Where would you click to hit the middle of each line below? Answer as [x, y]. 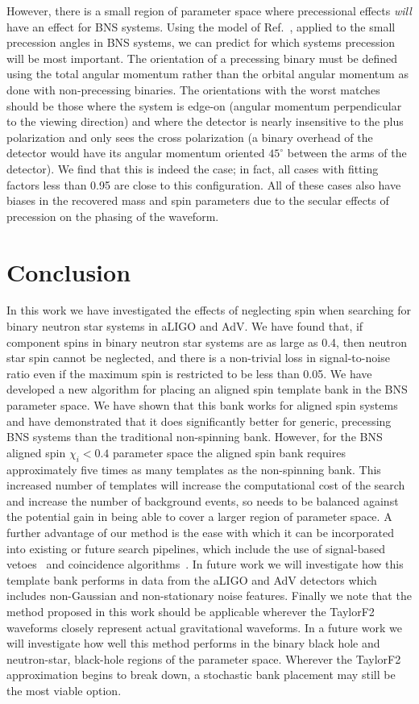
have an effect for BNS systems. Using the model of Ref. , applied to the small [201, 26]
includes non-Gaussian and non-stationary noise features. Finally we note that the [209, 596]
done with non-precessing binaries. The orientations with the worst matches [193, 89]
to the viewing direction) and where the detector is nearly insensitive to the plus [205, 121]
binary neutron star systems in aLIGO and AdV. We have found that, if [185, 326]
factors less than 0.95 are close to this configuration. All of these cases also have [204, 184]
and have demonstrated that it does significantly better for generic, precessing [199, 421]
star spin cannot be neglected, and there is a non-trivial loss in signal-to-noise [198, 358]
